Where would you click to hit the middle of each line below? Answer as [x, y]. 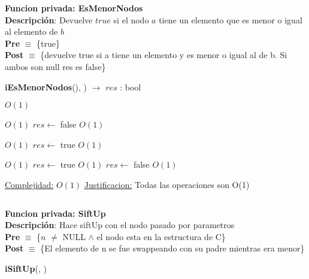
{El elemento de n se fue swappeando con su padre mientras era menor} [172, 248]
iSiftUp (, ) [26, 268]
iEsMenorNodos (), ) [46, 87]
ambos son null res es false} [55, 66]
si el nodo [131, 19]
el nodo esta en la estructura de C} [161, 236]
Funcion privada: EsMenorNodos [74, 8]
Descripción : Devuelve [49, 19]
